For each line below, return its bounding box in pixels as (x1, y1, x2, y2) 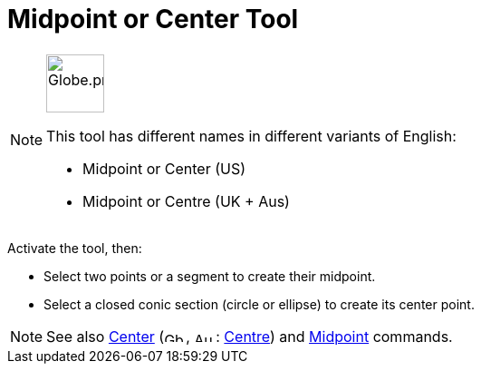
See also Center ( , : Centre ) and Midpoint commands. (46, 327, 453, 346)
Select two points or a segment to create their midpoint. (43, 268, 376, 284)
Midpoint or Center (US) (82, 159, 245, 178)
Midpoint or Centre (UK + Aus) (82, 191, 290, 210)
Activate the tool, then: (7, 239, 142, 256)
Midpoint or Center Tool (7, 4, 299, 34)
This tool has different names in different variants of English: (46, 126, 457, 145)
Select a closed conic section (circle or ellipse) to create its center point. (43, 296, 475, 312)
